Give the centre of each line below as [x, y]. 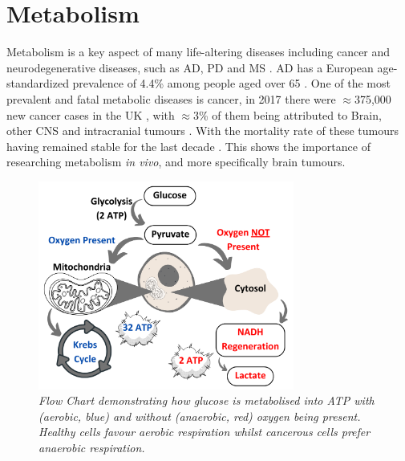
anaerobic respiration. [92, 447]
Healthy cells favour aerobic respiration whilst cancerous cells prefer [205, 432]
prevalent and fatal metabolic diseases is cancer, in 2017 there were [171, 98]
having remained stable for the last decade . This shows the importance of [188, 146]
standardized [38, 83]
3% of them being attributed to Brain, [288, 114]
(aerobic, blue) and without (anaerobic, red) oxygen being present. [200, 416]
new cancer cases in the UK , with [91, 114]
